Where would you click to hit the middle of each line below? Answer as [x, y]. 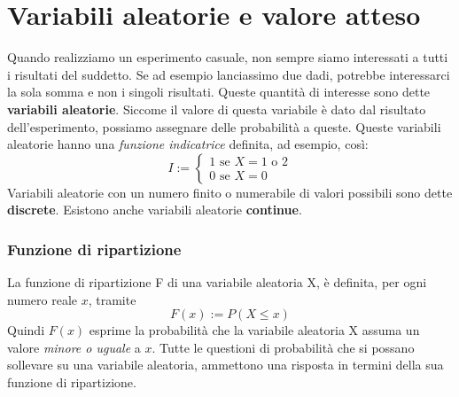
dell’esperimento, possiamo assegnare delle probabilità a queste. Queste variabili [224, 126]
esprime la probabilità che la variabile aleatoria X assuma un [254, 330]
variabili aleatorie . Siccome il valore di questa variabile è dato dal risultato [217, 109]
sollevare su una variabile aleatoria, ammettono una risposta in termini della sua [226, 365]
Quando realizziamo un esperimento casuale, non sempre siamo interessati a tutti [228, 57]
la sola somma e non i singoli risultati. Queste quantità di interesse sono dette [219, 92]
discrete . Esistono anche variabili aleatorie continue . [155, 210]
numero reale [43, 299]
